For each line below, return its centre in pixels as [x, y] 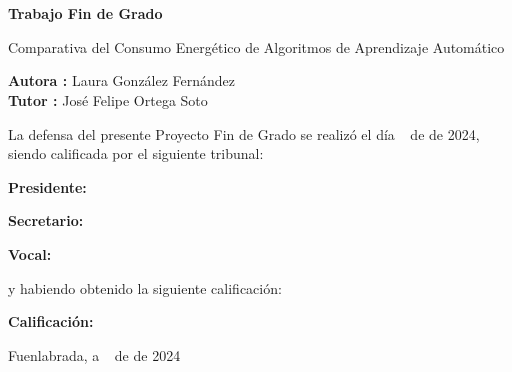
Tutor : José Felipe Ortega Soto [108, 99]
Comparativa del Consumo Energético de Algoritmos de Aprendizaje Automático [256, 46]
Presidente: [47, 186]
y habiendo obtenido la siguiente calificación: [145, 287]
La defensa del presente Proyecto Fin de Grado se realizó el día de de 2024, [244, 133]
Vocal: [30, 253]
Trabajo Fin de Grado [85, 13]
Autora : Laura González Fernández [122, 80]
